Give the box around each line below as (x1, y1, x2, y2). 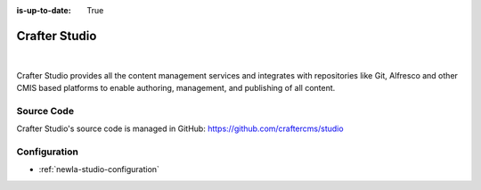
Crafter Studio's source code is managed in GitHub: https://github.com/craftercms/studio (16, 123, 344, 134)
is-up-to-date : (16, 5, 71, 15)
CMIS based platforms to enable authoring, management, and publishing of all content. (16, 83, 336, 94)
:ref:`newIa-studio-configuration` (38, 164, 160, 175)
